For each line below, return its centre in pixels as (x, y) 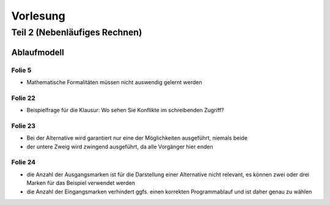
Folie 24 (24, 162)
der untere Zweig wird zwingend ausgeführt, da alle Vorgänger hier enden (120, 146)
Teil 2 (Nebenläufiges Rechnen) (77, 32)
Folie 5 (21, 70)
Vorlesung (38, 16)
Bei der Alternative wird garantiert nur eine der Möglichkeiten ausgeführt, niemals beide (137, 138)
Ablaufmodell (38, 52)
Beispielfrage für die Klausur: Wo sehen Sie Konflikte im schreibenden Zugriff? (125, 110)
